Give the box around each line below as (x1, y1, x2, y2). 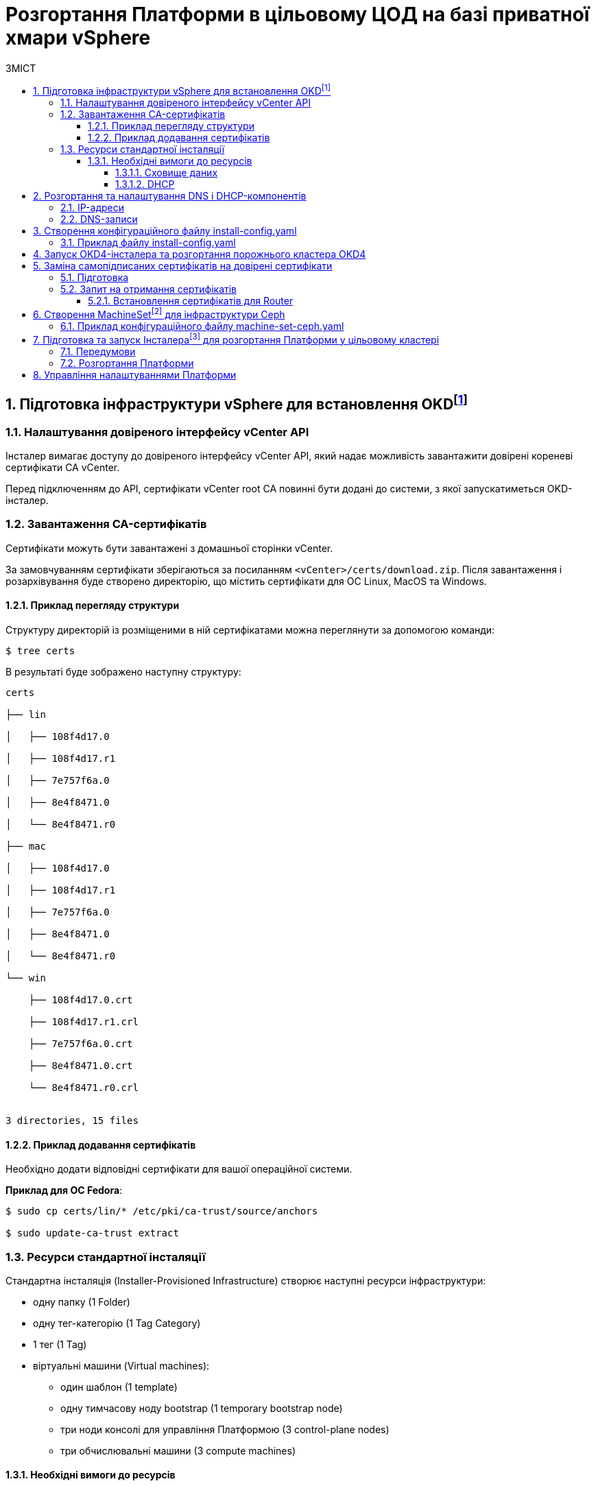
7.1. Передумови (60, 345, 136, 357)
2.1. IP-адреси (60, 202, 124, 214)
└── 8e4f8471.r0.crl (28, 1081, 139, 1093)
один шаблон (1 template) (60, 1380, 178, 1393)
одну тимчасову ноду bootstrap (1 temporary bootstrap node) (60, 1402, 343, 1414)
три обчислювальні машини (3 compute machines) (60, 1444, 296, 1457)
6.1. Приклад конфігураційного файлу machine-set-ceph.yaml (60, 320, 344, 333)
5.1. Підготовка (60, 272, 129, 284)
